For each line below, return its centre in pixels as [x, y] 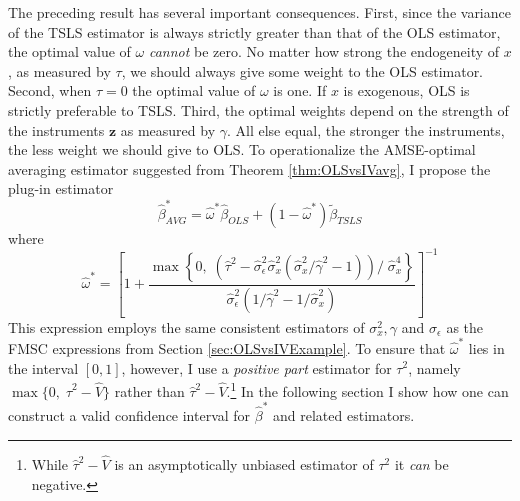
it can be [421, 463]
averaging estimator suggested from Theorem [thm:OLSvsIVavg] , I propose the [249, 168]
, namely [434, 367]
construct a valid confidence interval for [129, 415]
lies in [486, 347]
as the [465, 326]
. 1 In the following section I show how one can [367, 389]
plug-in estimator [61, 188]
